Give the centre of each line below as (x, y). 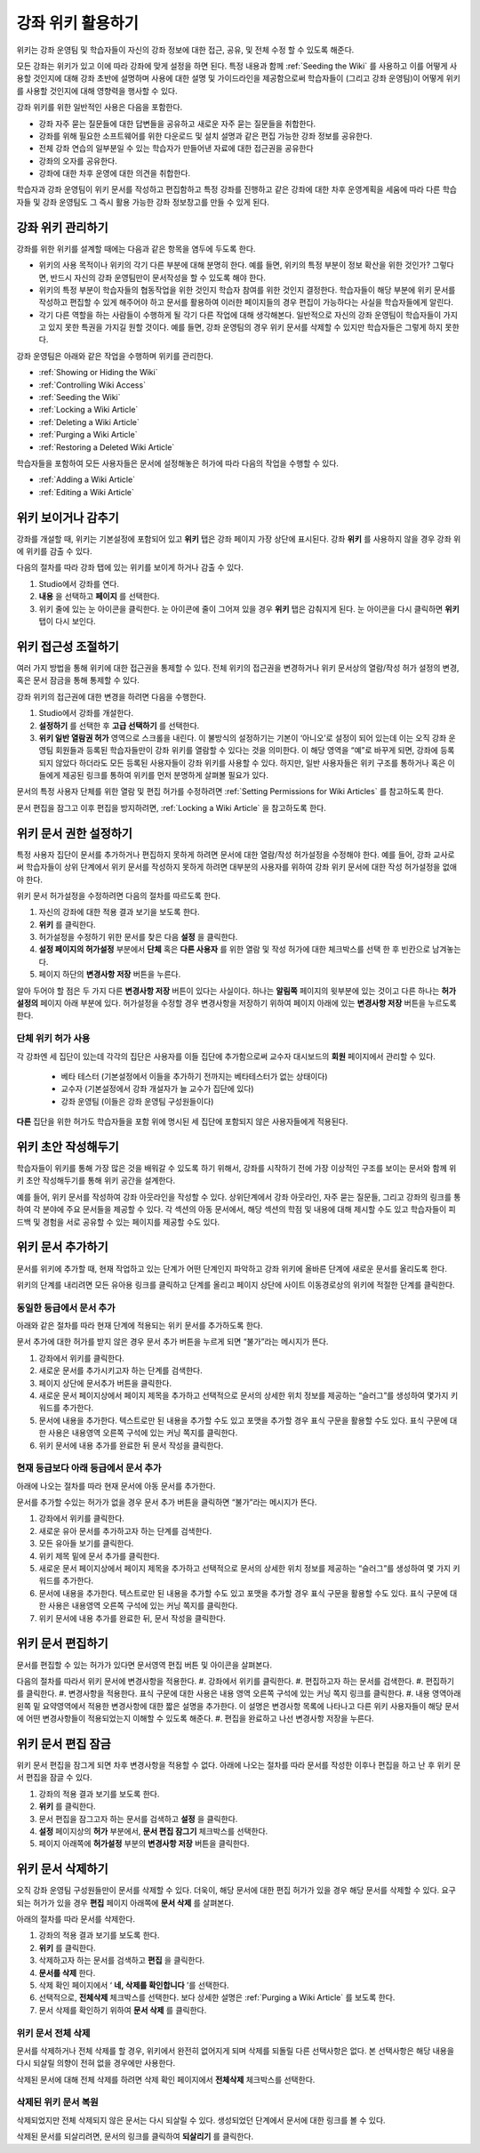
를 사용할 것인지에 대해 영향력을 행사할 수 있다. (97, 91)
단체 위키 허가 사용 (53, 1039)
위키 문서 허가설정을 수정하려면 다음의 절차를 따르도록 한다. (119, 896)
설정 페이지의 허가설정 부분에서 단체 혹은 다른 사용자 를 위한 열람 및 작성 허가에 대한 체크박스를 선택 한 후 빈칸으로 (235, 949)
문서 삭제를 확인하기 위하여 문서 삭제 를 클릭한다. (123, 2010)
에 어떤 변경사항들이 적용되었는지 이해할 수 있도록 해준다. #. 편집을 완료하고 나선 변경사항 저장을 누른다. (195, 1719)
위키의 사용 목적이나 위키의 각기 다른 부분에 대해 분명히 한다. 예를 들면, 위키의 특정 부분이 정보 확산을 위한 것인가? (235, 265)
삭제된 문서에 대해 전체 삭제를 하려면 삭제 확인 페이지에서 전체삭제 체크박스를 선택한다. (166, 2079)
